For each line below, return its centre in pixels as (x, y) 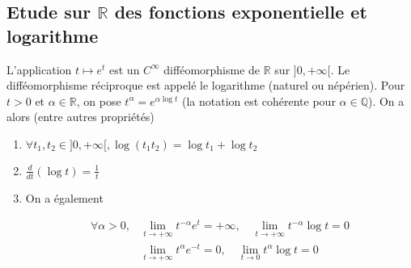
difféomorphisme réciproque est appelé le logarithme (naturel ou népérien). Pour (206, 85)
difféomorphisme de (212, 69)
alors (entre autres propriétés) (81, 117)
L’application (39, 69)
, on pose (99, 100)
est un (125, 69)
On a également (64, 197)
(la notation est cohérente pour (258, 100)
